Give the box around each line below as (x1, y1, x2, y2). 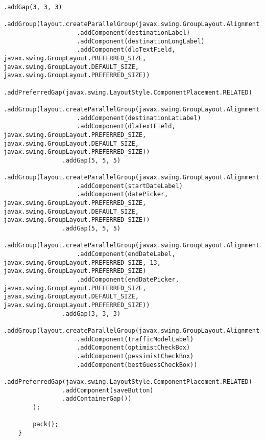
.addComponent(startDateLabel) (77, 182, 183, 190)
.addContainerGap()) (62, 395, 132, 403)
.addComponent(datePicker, (77, 191, 168, 198)
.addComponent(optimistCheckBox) (77, 344, 190, 352)
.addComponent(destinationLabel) (77, 29, 190, 36)
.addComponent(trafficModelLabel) (77, 335, 194, 343)
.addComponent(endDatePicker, (77, 276, 179, 283)
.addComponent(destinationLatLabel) (77, 114, 201, 122)
